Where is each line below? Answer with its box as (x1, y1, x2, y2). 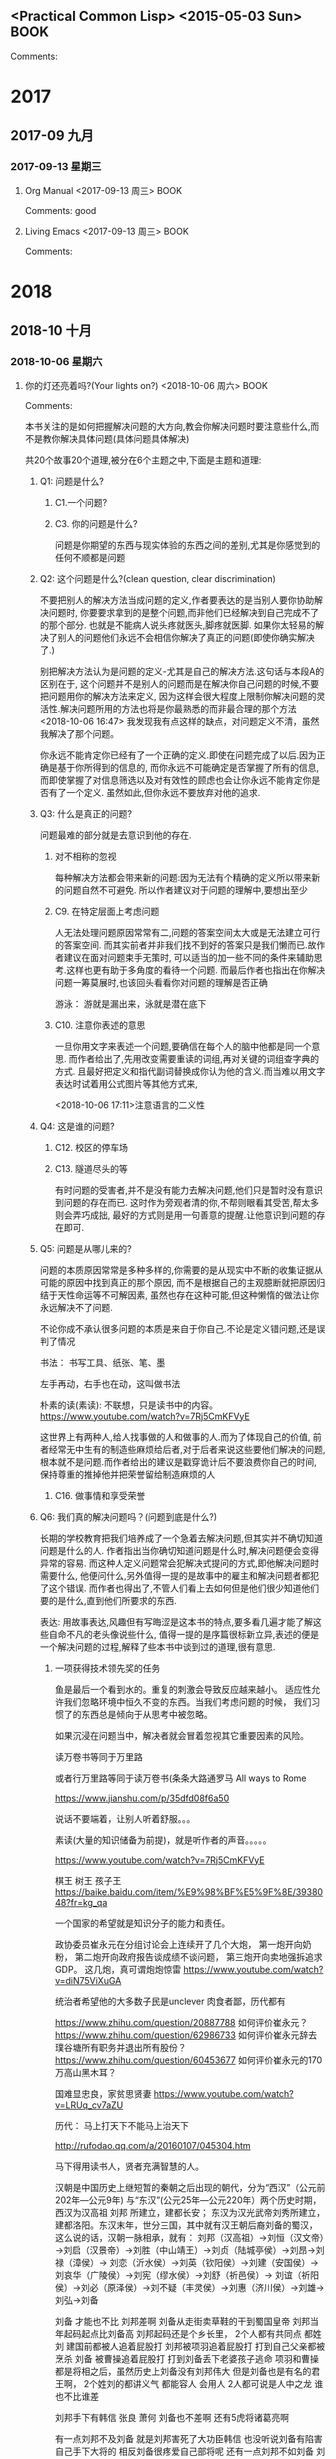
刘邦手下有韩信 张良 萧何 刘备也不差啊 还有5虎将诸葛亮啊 (54, 2411, 290, 2423)
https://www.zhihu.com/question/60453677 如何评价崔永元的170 (54, 2054, 323, 2066)
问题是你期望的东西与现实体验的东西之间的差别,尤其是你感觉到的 (54, 539, 321, 551)
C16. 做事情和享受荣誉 (54, 1489, 146, 1501)
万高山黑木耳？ (54, 2066, 117, 2078)
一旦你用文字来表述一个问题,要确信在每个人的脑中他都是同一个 (54, 1040, 312, 1052)
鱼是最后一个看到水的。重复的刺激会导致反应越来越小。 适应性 (54, 1683, 312, 1695)
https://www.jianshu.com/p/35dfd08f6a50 (54, 1792, 230, 1804)
